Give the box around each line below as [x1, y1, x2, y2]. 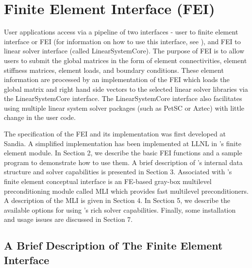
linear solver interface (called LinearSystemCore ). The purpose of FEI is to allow [4, 46, 245, 56]
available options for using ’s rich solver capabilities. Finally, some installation [4, 204, 236, 215]
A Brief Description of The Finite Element [4, 238, 223, 253]
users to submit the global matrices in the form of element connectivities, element [4, 55, 247, 65]
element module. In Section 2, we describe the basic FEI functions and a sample [4, 148, 242, 158]
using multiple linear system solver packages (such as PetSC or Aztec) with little [4, 102, 245, 113]
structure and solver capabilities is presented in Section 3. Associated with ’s [4, 167, 232, 177]
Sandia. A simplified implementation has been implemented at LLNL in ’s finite [4, 138, 241, 148]
